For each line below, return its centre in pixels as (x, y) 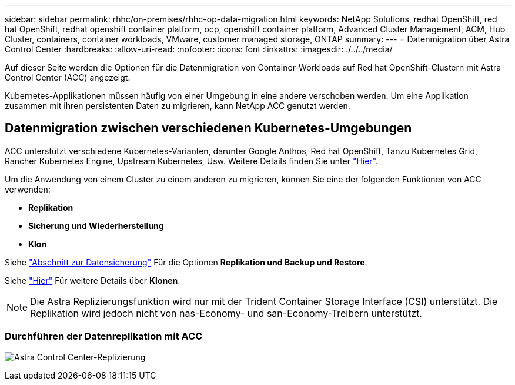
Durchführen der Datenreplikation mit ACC (104, 336)
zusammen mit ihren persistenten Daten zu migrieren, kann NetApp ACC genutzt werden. (178, 106)
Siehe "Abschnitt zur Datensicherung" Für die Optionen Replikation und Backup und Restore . (186, 262)
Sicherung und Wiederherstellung (96, 225)
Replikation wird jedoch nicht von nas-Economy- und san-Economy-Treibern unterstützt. (226, 313)
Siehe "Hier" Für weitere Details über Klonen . (93, 280)
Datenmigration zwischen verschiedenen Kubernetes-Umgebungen (208, 128)
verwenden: (28, 189)
